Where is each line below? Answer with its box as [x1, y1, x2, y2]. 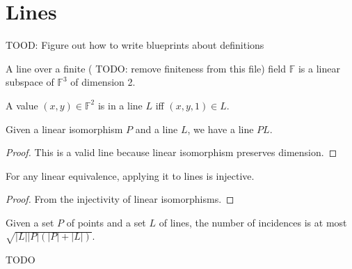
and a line [135, 121, 178, 136]
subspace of [6, 75, 54, 89]
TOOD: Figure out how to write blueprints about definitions [6, 38, 264, 52]
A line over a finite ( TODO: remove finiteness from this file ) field [6, 61, 287, 75]
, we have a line [187, 121, 254, 136]
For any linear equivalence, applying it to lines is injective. [6, 168, 255, 183]
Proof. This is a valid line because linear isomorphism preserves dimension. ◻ [6, 145, 337, 160]
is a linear [298, 61, 340, 75]
